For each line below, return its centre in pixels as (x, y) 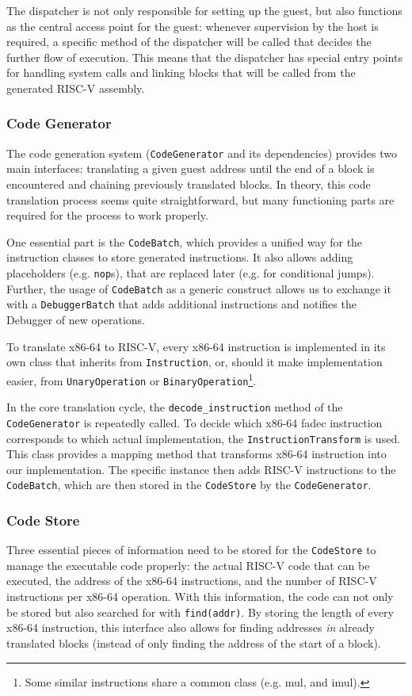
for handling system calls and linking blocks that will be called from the (181, 73)
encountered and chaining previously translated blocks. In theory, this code (189, 184)
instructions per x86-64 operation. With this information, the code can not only (200, 597)
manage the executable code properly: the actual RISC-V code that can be (188, 565)
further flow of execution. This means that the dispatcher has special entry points (204, 57)
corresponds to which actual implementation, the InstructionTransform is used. (204, 438)
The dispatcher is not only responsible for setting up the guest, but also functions (204, 10)
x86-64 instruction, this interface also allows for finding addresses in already (191, 627)
